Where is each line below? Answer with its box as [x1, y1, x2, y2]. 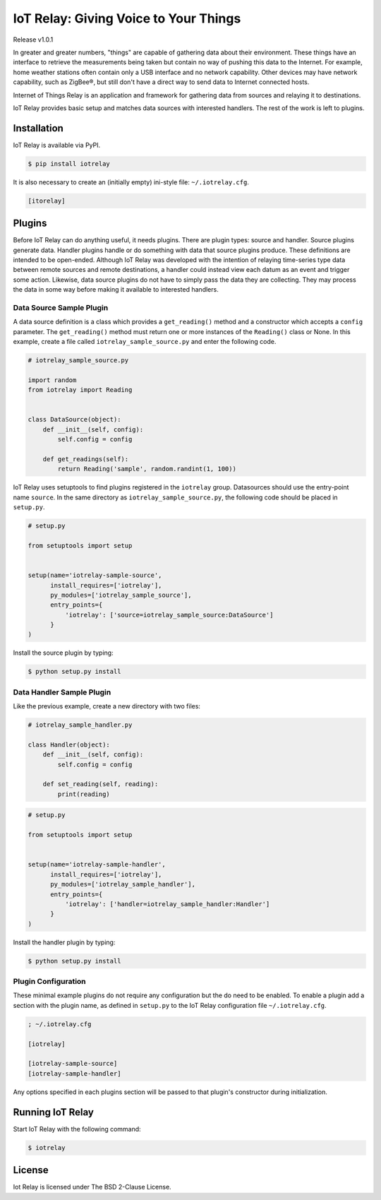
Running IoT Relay [13, 1106, 95, 1118]
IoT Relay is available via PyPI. [13, 141, 101, 149]
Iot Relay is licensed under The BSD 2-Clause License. [13, 1183, 172, 1192]
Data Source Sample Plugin [13, 302, 109, 312]
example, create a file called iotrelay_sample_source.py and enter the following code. [13, 338, 277, 346]
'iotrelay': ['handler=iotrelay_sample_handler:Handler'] [64, 900, 270, 908]
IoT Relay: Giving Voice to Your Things [13, 11, 241, 26]
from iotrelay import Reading [28, 386, 133, 394]
